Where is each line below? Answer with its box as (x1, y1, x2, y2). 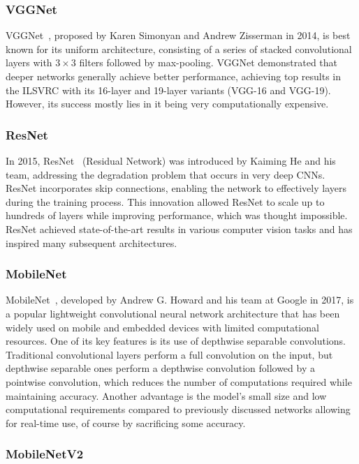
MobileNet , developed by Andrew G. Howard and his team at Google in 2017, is (6, 292, 354, 307)
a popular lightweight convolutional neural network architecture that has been (6, 306, 340, 320)
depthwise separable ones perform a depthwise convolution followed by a (6, 361, 315, 375)
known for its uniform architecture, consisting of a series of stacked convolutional (6, 41, 352, 56)
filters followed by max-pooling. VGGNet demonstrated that (79, 55, 338, 70)
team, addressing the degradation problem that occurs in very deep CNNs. (6, 167, 325, 181)
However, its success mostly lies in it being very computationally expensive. (6, 96, 329, 111)
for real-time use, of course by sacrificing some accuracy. (6, 415, 246, 430)
